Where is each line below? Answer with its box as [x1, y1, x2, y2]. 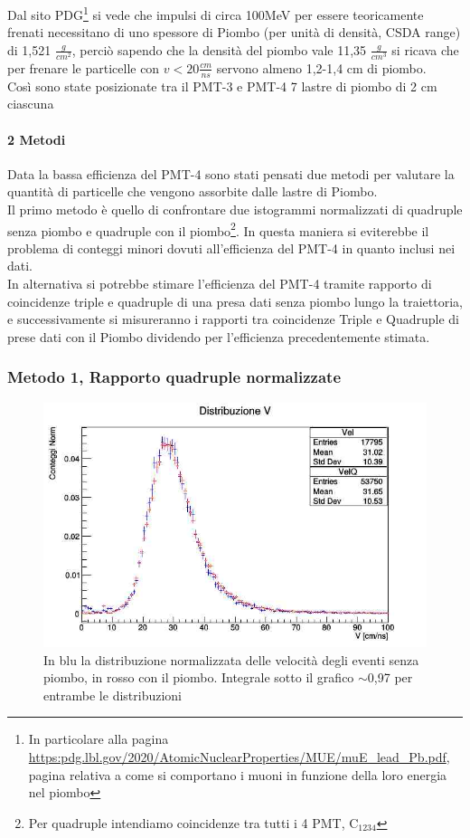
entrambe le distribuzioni [43, 685, 183, 704]
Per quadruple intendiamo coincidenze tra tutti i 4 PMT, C [28, 813, 359, 832]
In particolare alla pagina [28, 729, 169, 748]
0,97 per [367, 668, 413, 687]
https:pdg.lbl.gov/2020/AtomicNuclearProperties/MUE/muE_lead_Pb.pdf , [28, 748, 450, 767]
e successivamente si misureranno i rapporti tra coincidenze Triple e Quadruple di [7, 309, 459, 329]
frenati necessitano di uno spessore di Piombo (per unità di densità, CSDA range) [7, 23, 461, 42]
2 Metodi [7, 129, 66, 148]
